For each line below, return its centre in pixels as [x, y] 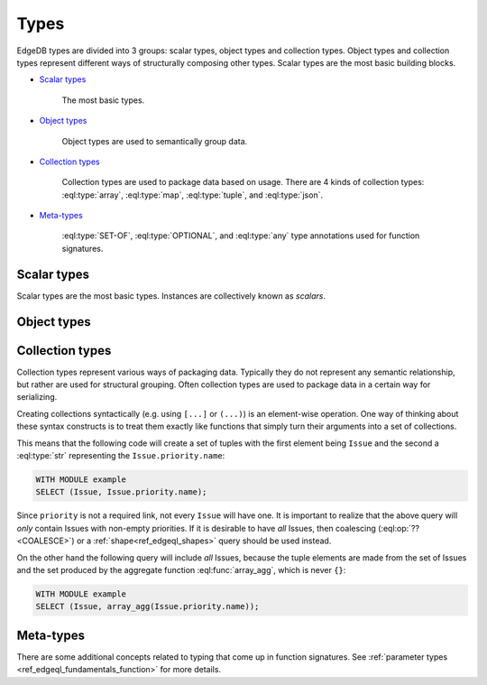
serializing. [37, 397]
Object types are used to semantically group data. [155, 141]
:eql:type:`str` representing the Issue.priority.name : [121, 456]
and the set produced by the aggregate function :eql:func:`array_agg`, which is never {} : [181, 569]
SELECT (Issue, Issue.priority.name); [121, 492]
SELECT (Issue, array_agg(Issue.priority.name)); [147, 606]
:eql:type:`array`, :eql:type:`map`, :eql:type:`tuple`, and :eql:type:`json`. [193, 195]
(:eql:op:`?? [398, 528]
